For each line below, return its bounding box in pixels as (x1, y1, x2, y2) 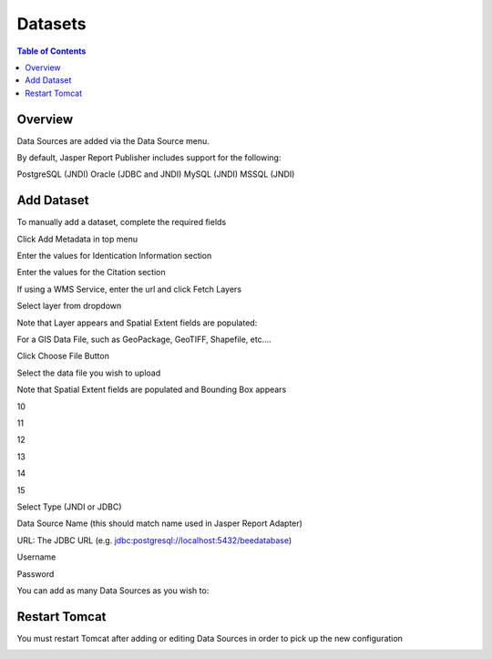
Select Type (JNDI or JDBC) (16, 501, 122, 512)
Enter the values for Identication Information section (16, 251, 212, 262)
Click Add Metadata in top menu (16, 233, 138, 244)
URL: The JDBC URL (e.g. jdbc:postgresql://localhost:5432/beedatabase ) (16, 534, 292, 546)
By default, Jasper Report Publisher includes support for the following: (16, 152, 282, 163)
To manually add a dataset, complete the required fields (16, 217, 227, 228)
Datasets (16, 14, 87, 34)
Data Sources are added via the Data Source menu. (16, 135, 210, 146)
